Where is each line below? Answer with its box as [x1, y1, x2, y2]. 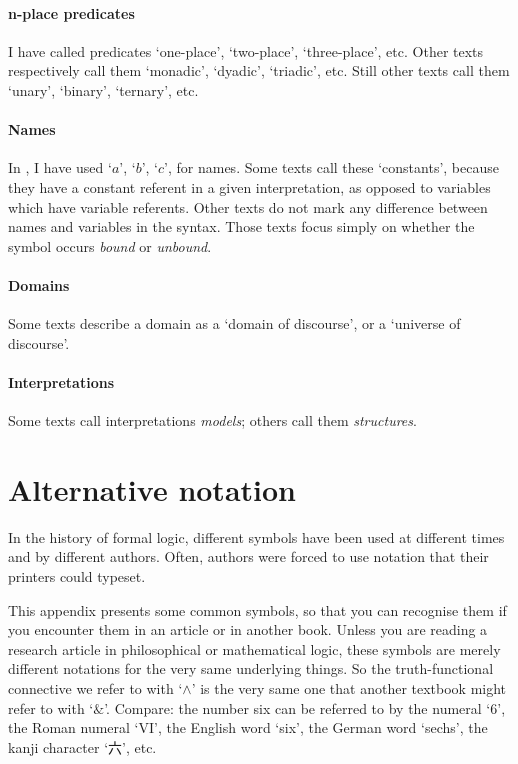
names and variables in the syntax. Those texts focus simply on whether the [8, 216, 475, 237]
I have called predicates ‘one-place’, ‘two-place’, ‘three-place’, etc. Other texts [8, 40, 484, 61]
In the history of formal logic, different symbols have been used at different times [8, 526, 505, 547]
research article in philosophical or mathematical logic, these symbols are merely [8, 638, 501, 659]
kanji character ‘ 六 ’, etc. [8, 736, 157, 757]
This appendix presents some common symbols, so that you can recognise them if [8, 599, 507, 620]
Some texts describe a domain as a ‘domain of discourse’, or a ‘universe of [8, 313, 461, 334]
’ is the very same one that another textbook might [191, 678, 507, 698]
